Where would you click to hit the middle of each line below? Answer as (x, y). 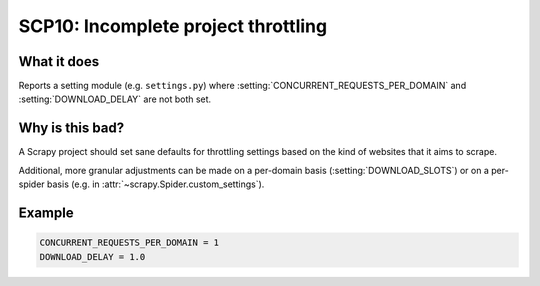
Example (46, 212)
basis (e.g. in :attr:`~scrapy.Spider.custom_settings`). (155, 184)
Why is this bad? (71, 128)
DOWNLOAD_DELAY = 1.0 (92, 256)
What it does (59, 61)
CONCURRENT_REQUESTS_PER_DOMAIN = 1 (129, 243)
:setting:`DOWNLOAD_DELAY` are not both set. (115, 99)
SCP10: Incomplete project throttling (173, 26)
